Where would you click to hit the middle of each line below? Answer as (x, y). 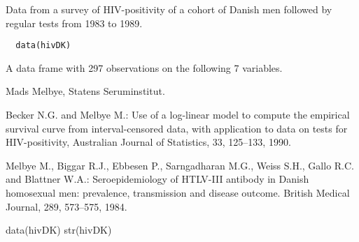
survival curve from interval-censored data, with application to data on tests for (177, 128)
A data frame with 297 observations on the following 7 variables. (144, 67)
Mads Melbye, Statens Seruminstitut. (85, 91)
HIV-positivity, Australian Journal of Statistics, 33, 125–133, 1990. (148, 142)
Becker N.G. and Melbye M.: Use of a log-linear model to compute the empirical (178, 115)
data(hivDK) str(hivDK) (59, 230)
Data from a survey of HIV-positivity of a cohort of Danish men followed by (169, 9)
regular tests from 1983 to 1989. (74, 23)
